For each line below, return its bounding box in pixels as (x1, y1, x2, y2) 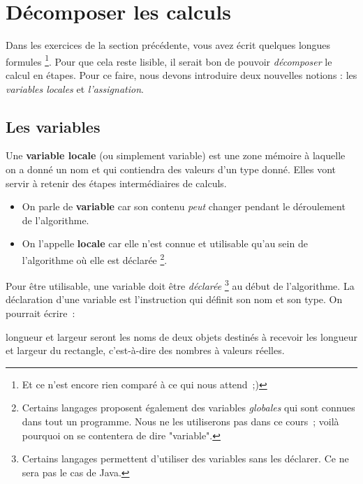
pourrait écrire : (6, 306, 75, 321)
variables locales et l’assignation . (6, 81, 144, 96)
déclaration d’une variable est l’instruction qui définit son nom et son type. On (6, 292, 343, 307)
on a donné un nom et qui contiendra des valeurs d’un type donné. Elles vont (6, 161, 336, 176)
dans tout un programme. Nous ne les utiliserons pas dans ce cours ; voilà (22, 413, 339, 428)
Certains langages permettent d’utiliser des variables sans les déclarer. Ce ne (22, 451, 349, 466)
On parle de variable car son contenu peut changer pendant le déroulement (22, 199, 346, 214)
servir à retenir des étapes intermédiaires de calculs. (6, 175, 227, 190)
